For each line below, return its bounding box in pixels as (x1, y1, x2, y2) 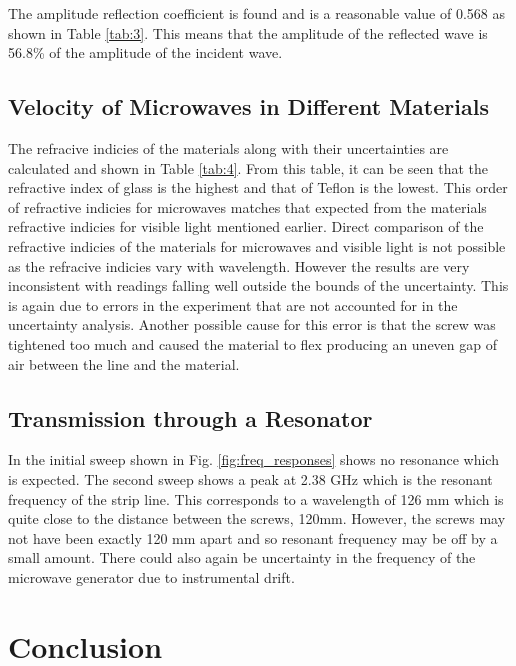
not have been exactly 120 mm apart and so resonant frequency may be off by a (8, 527, 498, 548)
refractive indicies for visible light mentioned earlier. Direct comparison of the (8, 216, 484, 237)
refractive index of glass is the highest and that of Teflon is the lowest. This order (8, 177, 508, 198)
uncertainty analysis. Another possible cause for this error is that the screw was (8, 314, 496, 335)
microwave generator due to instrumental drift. (8, 566, 295, 587)
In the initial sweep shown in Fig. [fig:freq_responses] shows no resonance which (8, 449, 499, 470)
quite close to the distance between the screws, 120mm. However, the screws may (8, 508, 506, 529)
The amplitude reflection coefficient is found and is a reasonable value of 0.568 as (8, 3, 505, 23)
